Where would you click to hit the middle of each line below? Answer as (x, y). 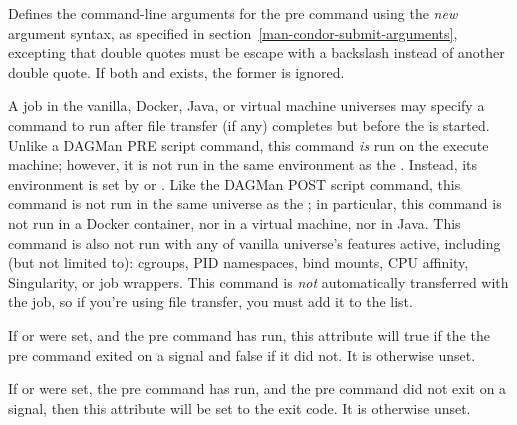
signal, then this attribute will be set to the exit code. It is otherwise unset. (239, 407)
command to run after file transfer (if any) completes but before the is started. (249, 124)
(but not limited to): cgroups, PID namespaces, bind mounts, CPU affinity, (238, 262)
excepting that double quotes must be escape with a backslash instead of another (256, 52)
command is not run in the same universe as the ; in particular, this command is (255, 203)
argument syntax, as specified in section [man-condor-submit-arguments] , (233, 32)
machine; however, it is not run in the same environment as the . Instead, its (243, 164)
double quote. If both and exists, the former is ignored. (176, 71)
